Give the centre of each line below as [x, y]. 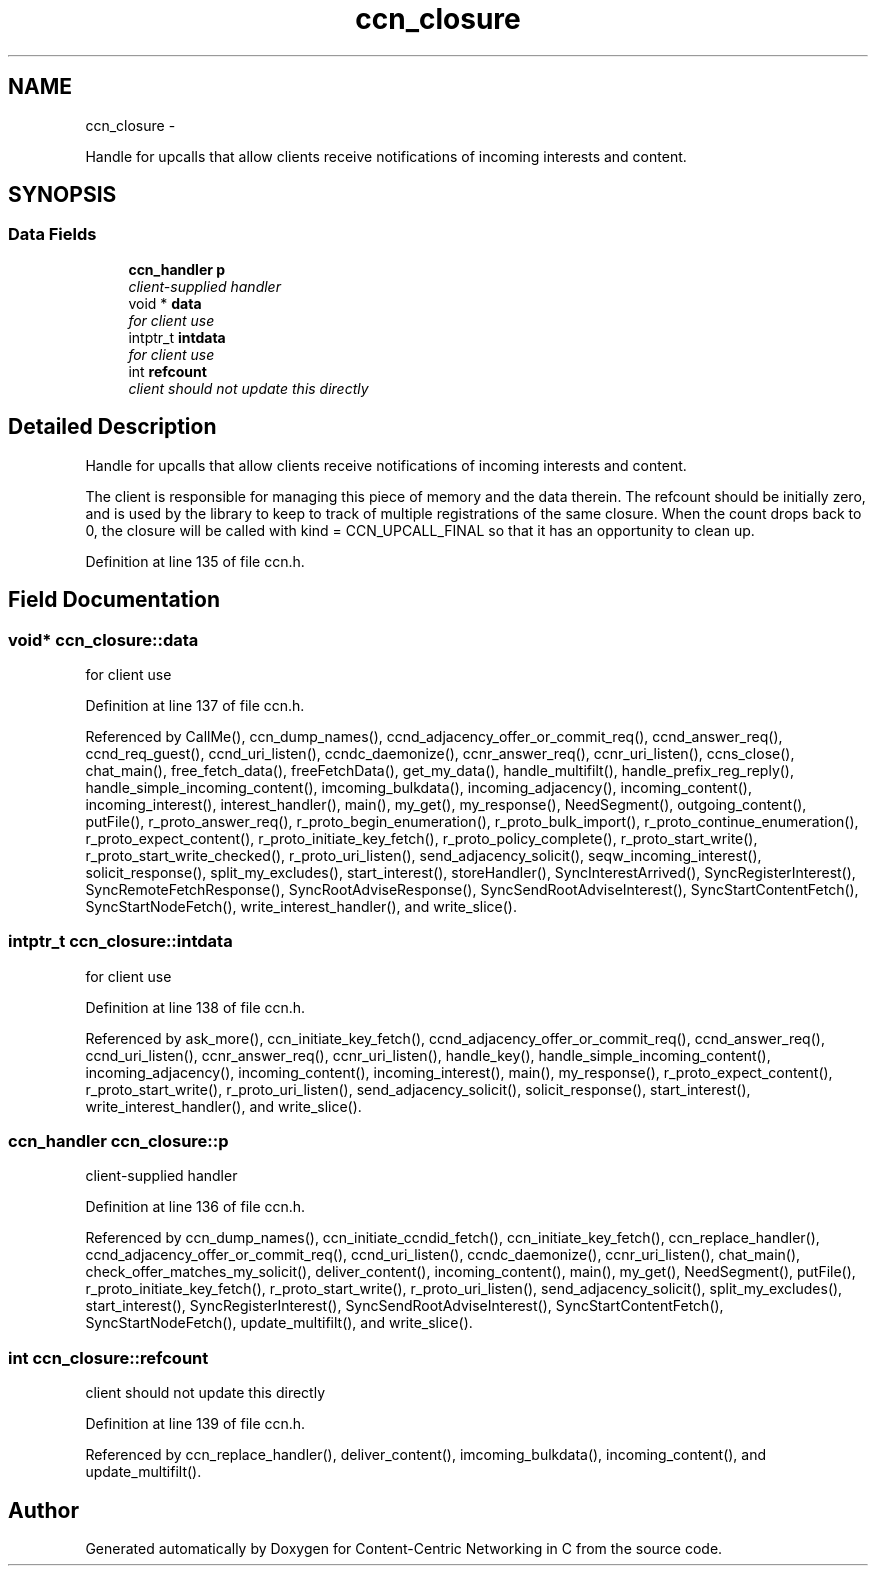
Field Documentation [114, 600]
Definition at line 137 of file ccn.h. [195, 705]
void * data [165, 303]
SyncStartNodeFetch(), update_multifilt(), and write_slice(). [279, 1323]
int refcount [167, 371]
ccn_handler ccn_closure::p [118, 1141]
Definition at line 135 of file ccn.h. [195, 561]
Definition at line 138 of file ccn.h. [195, 1007]
